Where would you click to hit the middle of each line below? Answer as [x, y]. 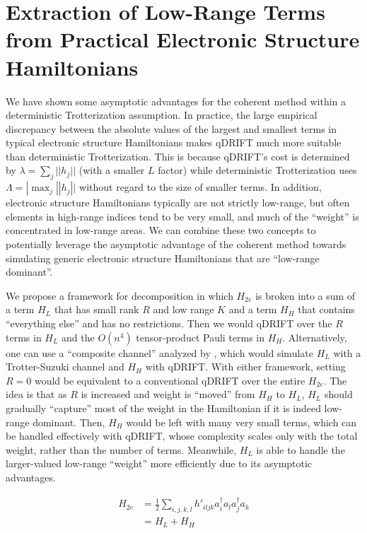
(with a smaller [112, 170]
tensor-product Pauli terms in [200, 337]
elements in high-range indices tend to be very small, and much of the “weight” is [182, 216]
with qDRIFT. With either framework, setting [245, 367]
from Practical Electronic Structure [183, 39]
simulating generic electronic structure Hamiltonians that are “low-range [163, 258]
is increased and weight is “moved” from [168, 394]
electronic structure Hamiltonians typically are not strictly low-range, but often [178, 203]
